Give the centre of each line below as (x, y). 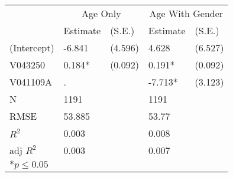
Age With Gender (186, 13)
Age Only (101, 13)
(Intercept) (32, 47)
